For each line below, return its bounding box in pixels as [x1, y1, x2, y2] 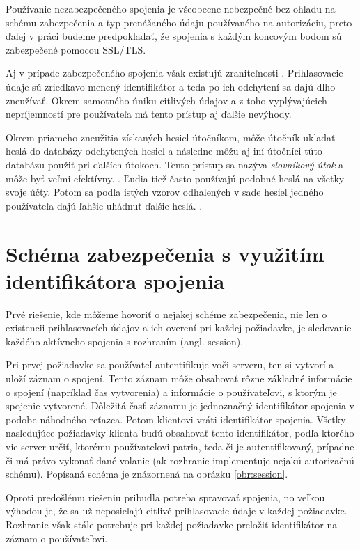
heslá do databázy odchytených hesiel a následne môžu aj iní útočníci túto [6, 143, 322, 158]
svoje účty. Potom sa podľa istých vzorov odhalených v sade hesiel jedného [6, 184, 324, 199]
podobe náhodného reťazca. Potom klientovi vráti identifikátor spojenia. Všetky [6, 411, 346, 426]
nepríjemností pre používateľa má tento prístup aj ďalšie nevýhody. [6, 107, 292, 121]
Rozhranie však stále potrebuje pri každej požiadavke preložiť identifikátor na [6, 517, 338, 531]
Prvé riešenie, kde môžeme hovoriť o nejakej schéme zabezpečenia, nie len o [6, 306, 327, 321]
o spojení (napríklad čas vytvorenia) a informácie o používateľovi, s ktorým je [6, 384, 337, 399]
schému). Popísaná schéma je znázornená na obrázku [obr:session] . [6, 466, 288, 481]
